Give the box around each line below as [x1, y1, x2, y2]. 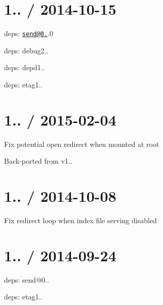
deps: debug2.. [4, 45, 49, 55]
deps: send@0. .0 [4, 28, 53, 39]
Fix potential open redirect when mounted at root [4, 138, 159, 149]
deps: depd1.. [4, 62, 45, 73]
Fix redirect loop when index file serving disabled [4, 215, 157, 225]
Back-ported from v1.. [4, 156, 72, 166]
